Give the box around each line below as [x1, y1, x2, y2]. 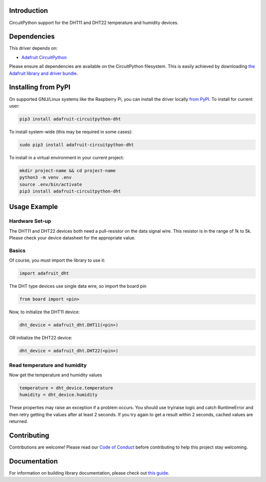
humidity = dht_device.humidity [19, 392, 98, 398]
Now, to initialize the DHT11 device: [9, 309, 80, 315]
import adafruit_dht [19, 271, 69, 276]
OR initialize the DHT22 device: [9, 335, 72, 341]
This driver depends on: [9, 45, 58, 51]
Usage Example [9, 203, 58, 211]
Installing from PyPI [9, 83, 71, 91]
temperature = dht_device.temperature [19, 385, 113, 391]
